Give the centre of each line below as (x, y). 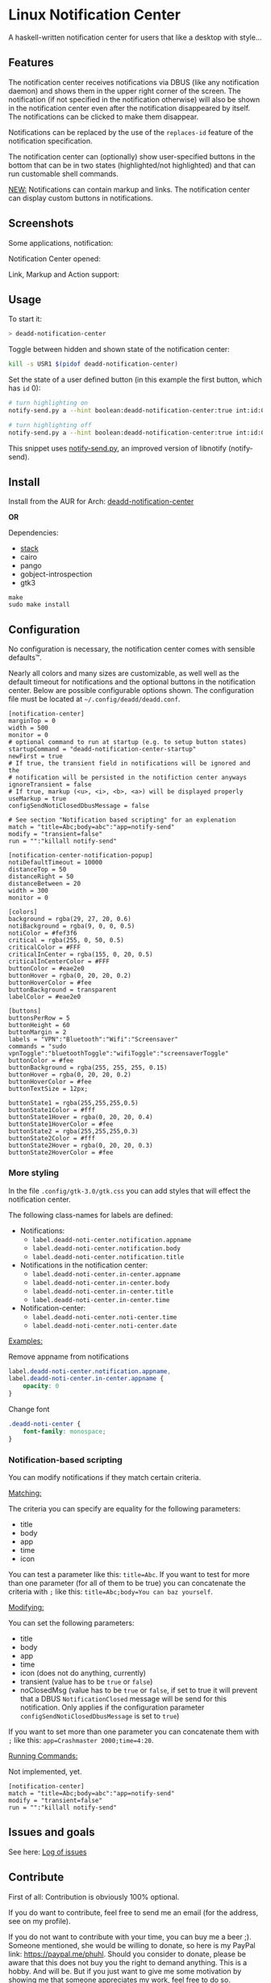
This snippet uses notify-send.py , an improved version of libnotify (118, 448)
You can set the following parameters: (71, 1622)
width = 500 (28, 728)
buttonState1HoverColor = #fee (61, 1125)
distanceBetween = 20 (45, 884)
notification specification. (50, 141)
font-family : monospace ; (65, 1431)
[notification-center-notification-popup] (81, 856)
